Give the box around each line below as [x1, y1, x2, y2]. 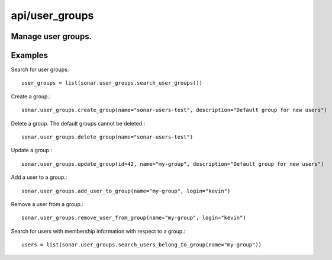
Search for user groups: [11, 66, 69, 73]
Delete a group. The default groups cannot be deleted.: [11, 120, 146, 127]
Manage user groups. [11, 31, 92, 41]
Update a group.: [11, 147, 53, 154]
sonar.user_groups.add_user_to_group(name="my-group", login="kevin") [21, 187, 231, 194]
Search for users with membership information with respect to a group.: [11, 227, 186, 235]
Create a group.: [11, 92, 51, 100]
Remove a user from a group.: [11, 200, 84, 207]
